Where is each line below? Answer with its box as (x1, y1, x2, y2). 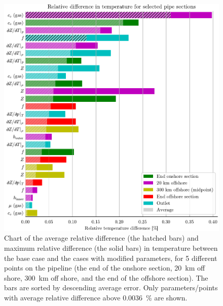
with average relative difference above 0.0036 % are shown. (4, 292, 188, 302)
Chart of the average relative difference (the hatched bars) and (4, 233, 199, 243)
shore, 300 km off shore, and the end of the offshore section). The (4, 272, 208, 283)
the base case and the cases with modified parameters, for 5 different (4, 252, 217, 263)
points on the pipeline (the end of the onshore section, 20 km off (4, 262, 205, 273)
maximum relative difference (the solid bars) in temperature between (4, 242, 218, 253)
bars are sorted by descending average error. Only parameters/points (4, 282, 218, 293)
